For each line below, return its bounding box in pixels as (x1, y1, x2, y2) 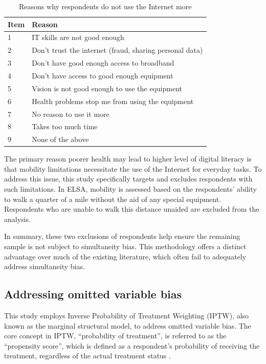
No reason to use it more (32, 108, 109, 119)
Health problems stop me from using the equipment (32, 95, 194, 106)
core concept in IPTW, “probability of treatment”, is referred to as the (4, 330, 227, 341)
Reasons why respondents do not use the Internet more (19, 1, 192, 11)
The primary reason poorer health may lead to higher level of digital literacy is (4, 153, 252, 164)
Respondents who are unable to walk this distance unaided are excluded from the (4, 204, 259, 214)
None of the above (32, 134, 89, 145)
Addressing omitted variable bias (4, 286, 182, 302)
